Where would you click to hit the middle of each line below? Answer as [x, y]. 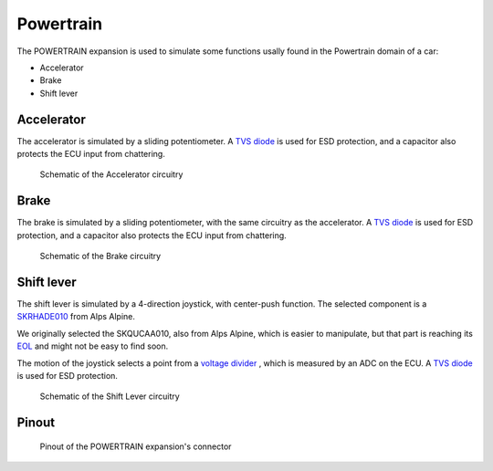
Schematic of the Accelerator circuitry [111, 174]
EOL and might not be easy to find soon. [93, 346]
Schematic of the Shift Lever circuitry [110, 396]
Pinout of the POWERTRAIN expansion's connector [136, 446]
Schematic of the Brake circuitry [100, 256]
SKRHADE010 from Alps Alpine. [76, 317]
